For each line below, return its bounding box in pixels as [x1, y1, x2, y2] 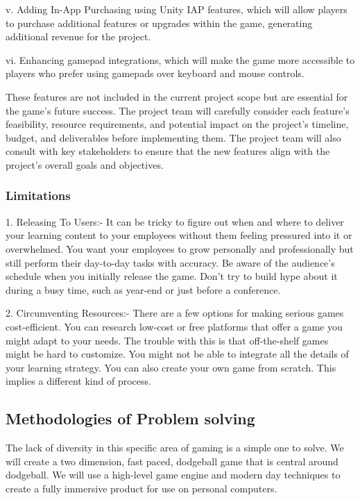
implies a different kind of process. [6, 374, 151, 388]
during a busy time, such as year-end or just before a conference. [6, 282, 281, 297]
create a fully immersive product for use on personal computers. [6, 481, 277, 495]
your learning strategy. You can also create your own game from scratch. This [6, 360, 336, 374]
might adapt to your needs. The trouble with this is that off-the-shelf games [6, 333, 329, 347]
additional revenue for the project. [6, 29, 151, 44]
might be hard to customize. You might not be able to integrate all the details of [6, 347, 349, 361]
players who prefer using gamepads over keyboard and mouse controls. [6, 66, 305, 81]
